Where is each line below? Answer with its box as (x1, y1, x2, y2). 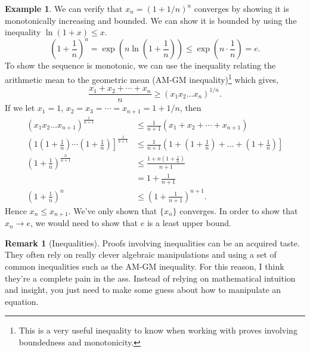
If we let (5, 101, 35, 114)
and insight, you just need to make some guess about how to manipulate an (5, 283, 281, 296)
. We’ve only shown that (68, 204, 157, 217)
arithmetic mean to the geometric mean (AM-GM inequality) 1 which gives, (5, 71, 279, 85)
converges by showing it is (194, 2, 289, 14)
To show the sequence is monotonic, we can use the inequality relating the (5, 59, 276, 72)
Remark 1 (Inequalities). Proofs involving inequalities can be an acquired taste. (5, 236, 300, 249)
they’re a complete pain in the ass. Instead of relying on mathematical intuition (5, 271, 296, 284)
